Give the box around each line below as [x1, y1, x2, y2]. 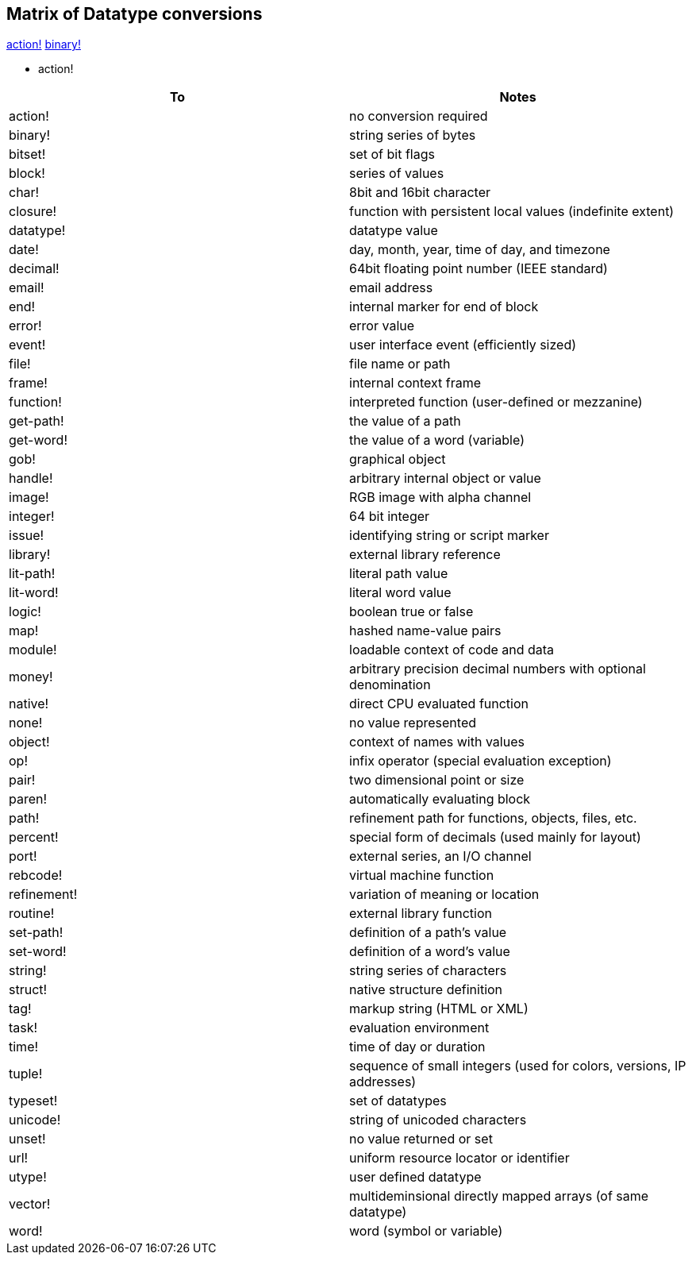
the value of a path [349, 413, 461, 430]
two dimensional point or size [349, 772, 525, 789]
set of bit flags [349, 146, 435, 163]
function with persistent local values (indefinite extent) [349, 203, 675, 220]
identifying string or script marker [349, 527, 549, 544]
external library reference [349, 546, 501, 563]
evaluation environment [349, 1020, 490, 1036]
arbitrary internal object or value [349, 470, 541, 487]
